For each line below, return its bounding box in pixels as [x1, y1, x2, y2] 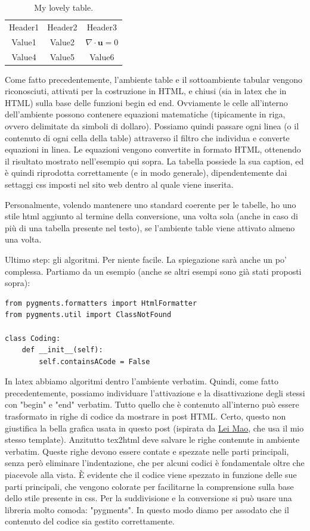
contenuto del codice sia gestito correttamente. [5, 515, 175, 527]
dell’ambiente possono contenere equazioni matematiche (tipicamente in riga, [5, 108, 286, 120]
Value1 [11, 35, 36, 48]
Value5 [49, 50, 75, 63]
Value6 [89, 50, 114, 63]
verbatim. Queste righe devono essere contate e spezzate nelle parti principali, [5, 445, 289, 457]
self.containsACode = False [39, 357, 150, 366]
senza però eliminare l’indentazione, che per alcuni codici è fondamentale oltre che [5, 457, 305, 469]
